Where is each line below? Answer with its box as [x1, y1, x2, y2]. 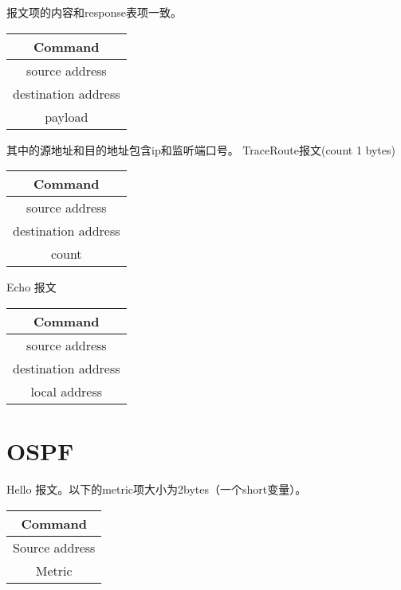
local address [30, 381, 103, 400]
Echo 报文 [6, 279, 57, 295]
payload [45, 107, 88, 126]
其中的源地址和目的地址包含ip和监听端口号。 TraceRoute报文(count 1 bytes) [6, 141, 395, 158]
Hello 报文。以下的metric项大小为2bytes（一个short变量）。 [6, 480, 307, 497]
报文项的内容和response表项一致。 [6, 4, 182, 20]
